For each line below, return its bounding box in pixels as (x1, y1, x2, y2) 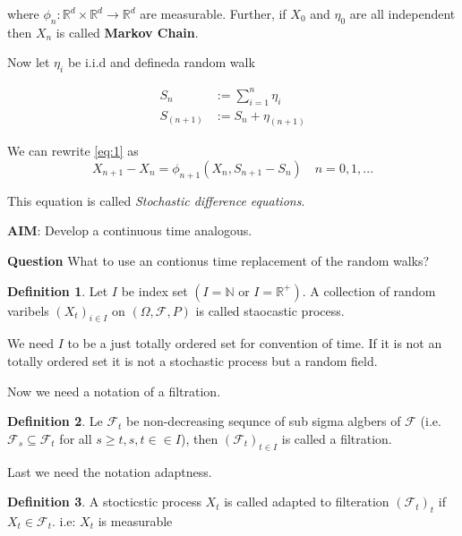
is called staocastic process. (195, 301, 345, 319)
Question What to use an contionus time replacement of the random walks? (7, 251, 430, 269)
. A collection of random (302, 281, 436, 300)
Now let (7, 53, 50, 72)
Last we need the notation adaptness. (7, 462, 212, 481)
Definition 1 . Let (7, 281, 108, 300)
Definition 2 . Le (7, 412, 103, 430)
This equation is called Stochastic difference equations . (7, 191, 305, 209)
